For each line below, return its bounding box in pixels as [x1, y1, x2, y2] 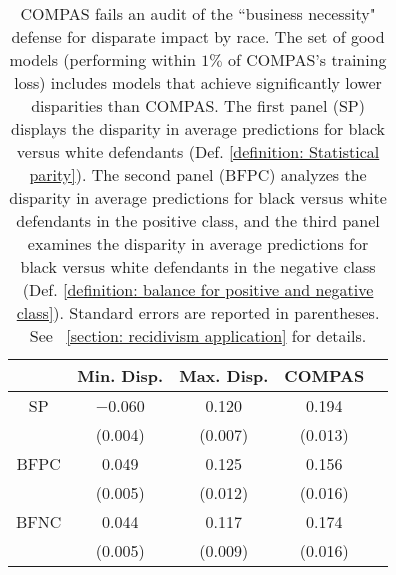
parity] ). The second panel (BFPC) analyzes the [29, 163, 367, 186]
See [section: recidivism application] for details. [29, 324, 367, 347]
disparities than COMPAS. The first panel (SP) [31, 94, 365, 117]
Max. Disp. [179, 364, 269, 387]
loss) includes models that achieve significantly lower [14, 71, 382, 94]
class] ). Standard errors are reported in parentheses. [16, 301, 380, 324]
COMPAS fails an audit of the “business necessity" [20, 2, 376, 25]
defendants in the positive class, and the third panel [16, 209, 380, 232]
